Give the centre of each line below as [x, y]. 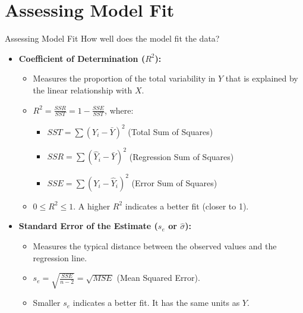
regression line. [60, 257]
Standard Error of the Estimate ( [88, 226]
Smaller [47, 303]
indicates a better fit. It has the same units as [156, 303]
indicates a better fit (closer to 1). [187, 206]
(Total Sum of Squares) [171, 131]
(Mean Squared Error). [158, 278]
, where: [119, 110]
